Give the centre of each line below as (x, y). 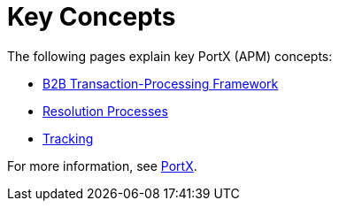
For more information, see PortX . (102, 166)
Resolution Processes (105, 111)
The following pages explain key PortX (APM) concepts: (170, 56)
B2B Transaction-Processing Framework (161, 83)
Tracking (68, 138)
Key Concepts (92, 17)
